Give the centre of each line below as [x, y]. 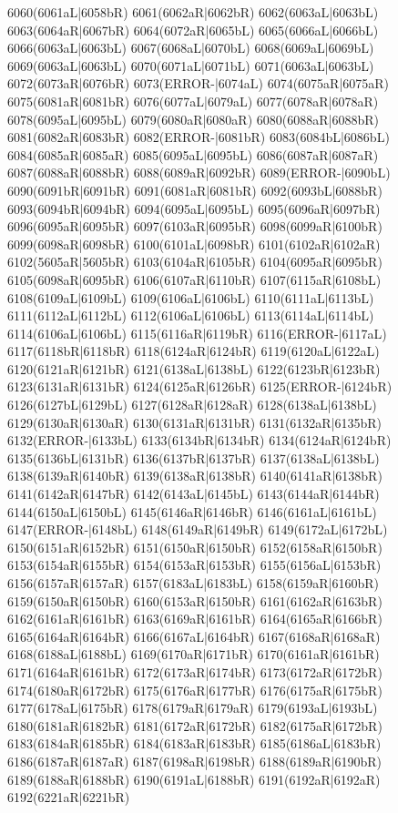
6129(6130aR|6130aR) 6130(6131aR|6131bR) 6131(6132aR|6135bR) [195, 422]
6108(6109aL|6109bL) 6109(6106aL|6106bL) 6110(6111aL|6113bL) [191, 297]
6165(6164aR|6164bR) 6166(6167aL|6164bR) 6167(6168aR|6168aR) [194, 636]
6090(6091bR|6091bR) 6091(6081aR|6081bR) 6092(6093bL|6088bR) [195, 190]
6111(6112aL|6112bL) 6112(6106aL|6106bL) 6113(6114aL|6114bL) [191, 315]
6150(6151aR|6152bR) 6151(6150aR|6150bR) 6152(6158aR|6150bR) [195, 547]
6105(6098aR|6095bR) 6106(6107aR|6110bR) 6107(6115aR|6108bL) [194, 279]
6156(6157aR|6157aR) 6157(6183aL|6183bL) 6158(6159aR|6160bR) [193, 583]
